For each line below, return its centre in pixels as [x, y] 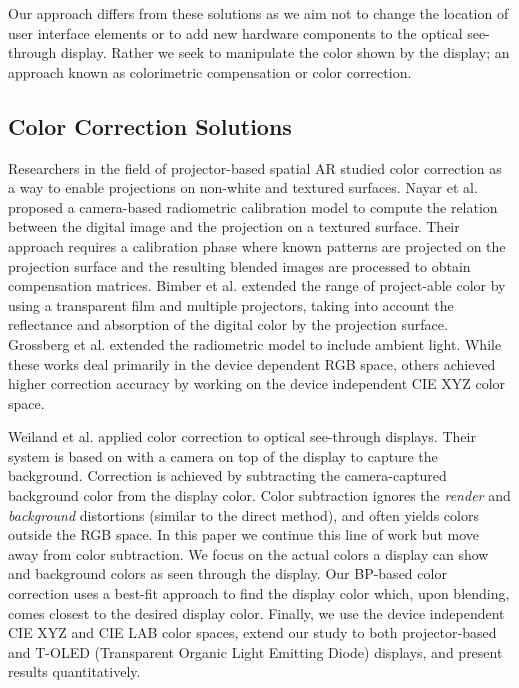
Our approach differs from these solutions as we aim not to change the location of [258, 13]
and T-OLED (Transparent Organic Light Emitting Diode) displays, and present [255, 651]
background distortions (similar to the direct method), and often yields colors [243, 514]
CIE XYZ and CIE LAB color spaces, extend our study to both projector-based [252, 632]
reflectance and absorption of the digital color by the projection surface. [228, 324]
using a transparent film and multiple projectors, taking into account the [231, 304]
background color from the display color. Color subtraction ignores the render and [259, 495]
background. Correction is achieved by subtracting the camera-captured [227, 475]
